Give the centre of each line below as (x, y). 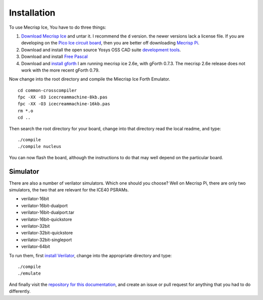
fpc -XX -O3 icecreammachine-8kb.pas (63, 97)
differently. (20, 291)
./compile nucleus (40, 147)
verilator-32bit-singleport (47, 240)
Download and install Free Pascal (54, 56)
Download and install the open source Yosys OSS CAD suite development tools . (101, 50)
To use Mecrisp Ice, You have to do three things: (58, 27)
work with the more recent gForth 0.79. (60, 70)
